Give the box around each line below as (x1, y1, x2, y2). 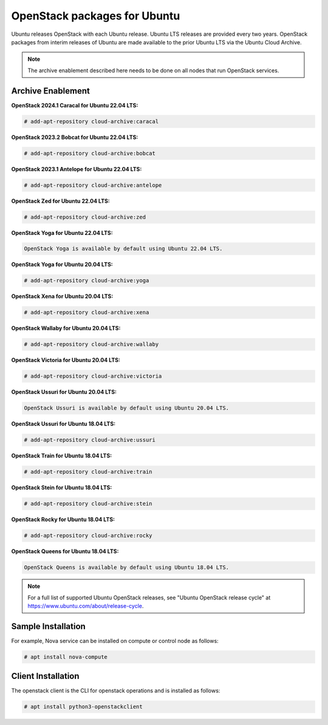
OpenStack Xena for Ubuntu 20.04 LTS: (11, 293, 114, 300)
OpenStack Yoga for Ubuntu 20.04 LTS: (11, 261, 114, 268)
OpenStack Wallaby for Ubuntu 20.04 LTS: (11, 325, 121, 332)
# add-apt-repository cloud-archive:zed (24, 213, 146, 220)
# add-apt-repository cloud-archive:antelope (24, 182, 162, 188)
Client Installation (11, 671, 80, 681)
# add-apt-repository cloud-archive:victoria (24, 373, 162, 380)
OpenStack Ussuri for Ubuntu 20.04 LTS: (11, 389, 117, 396)
